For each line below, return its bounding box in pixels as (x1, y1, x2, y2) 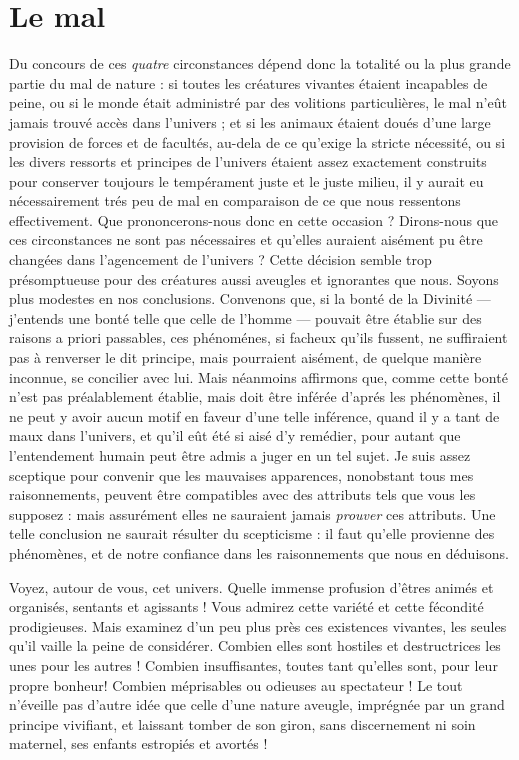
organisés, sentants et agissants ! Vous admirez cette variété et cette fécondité (9, 596, 484, 617)
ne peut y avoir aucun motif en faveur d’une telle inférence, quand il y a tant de (9, 405, 500, 426)
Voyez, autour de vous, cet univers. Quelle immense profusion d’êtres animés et (9, 576, 494, 597)
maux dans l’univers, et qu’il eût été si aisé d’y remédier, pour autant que (9, 425, 461, 446)
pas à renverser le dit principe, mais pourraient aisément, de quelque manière (9, 347, 482, 368)
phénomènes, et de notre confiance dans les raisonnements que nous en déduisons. (9, 542, 509, 563)
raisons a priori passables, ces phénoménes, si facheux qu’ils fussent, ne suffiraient (9, 327, 508, 348)
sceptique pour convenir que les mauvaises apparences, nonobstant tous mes (9, 464, 474, 485)
